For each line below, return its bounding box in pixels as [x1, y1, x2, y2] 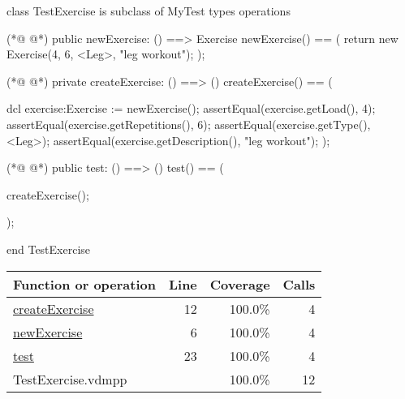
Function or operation [13, 274, 156, 294]
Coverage [209, 274, 270, 294]
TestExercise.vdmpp [13, 369, 127, 388]
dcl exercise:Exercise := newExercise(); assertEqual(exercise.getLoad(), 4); [6, 100, 376, 117]
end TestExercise [6, 240, 91, 257]
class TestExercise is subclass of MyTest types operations [6, 2, 291, 19]
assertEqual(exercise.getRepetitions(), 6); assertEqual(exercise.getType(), [6, 115, 371, 132]
